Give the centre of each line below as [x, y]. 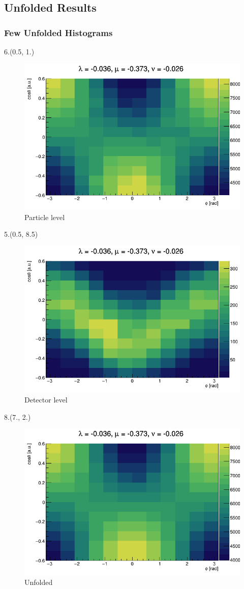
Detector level [46, 400]
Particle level [45, 217]
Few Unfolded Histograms [58, 32]
